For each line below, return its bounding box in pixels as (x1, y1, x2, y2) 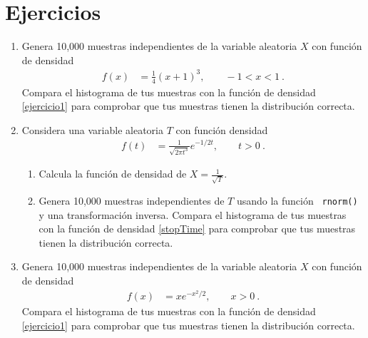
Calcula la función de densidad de (39, 166, 187, 181)
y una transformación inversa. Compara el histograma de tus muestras (39, 207, 347, 222)
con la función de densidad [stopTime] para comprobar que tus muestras (39, 221, 356, 236)
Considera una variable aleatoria (21, 122, 163, 137)
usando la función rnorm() (236, 193, 358, 208)
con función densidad (175, 122, 268, 137)
